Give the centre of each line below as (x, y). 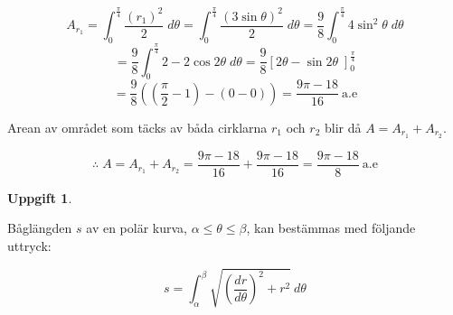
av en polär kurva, (137, 228)
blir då (343, 127)
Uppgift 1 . (40, 197)
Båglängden (40, 228)
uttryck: (29, 245)
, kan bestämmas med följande (331, 228)
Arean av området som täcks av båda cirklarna (137, 127)
